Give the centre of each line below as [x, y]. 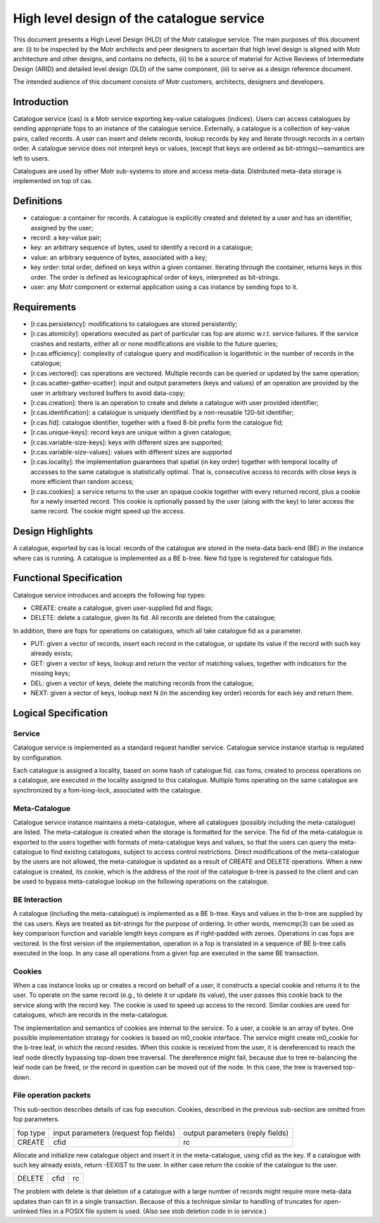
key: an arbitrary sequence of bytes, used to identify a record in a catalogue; [142, 247]
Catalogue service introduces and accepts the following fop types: [110, 595]
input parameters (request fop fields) [114, 1133]
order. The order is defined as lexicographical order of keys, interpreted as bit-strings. [156, 277]
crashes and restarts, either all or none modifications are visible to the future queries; [154, 343]
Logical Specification [61, 713]
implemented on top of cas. [53, 181]
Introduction [41, 102]
